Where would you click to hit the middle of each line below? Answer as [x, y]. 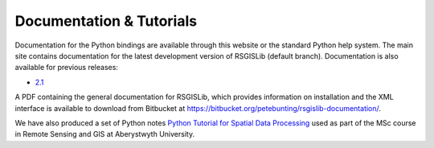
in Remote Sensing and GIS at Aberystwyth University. [105, 134]
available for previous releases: [66, 68]
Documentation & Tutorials [106, 21]
